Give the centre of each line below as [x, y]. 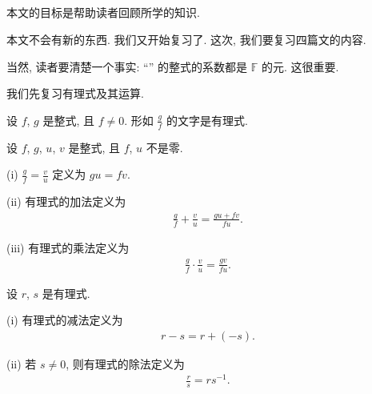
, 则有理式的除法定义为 [125, 363]
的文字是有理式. [207, 120]
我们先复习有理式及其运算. [75, 93]
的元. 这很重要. [300, 66]
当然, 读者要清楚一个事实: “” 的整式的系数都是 [127, 66]
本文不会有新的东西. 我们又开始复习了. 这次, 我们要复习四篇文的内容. [186, 39]
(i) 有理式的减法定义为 [65, 320]
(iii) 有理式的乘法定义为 [68, 247]
